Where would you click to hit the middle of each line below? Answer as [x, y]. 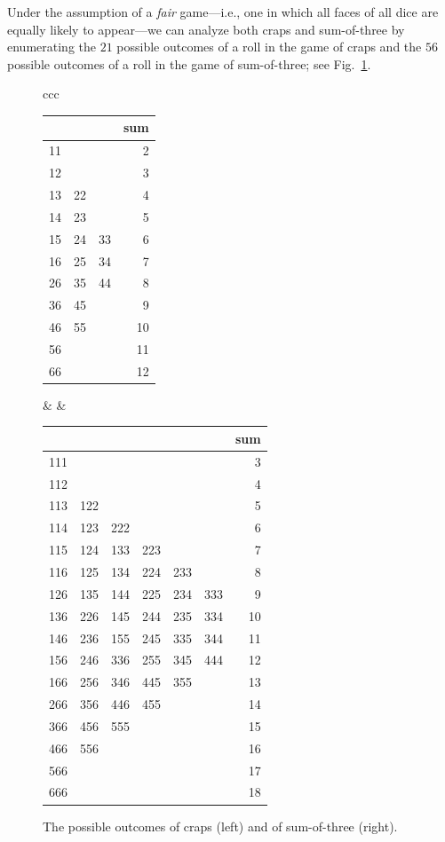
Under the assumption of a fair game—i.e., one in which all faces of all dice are [223, 12]
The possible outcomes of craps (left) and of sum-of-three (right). [220, 826]
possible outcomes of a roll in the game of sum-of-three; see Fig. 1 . [189, 63]
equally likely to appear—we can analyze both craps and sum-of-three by [206, 29]
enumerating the [52, 47]
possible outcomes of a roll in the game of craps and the [269, 47]
